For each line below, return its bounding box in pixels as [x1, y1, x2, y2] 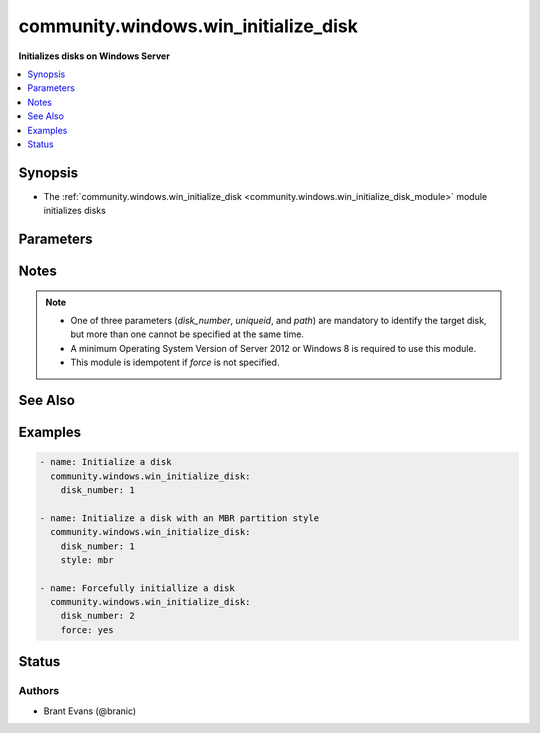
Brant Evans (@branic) [43, 705, 137, 717]
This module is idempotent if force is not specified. [70, 356, 280, 369]
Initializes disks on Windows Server [18, 50, 170, 62]
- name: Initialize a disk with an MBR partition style [39, 512, 320, 524]
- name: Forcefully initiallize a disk [39, 582, 235, 594]
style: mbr [60, 554, 114, 565]
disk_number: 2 [60, 610, 135, 622]
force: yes [60, 624, 114, 635]
